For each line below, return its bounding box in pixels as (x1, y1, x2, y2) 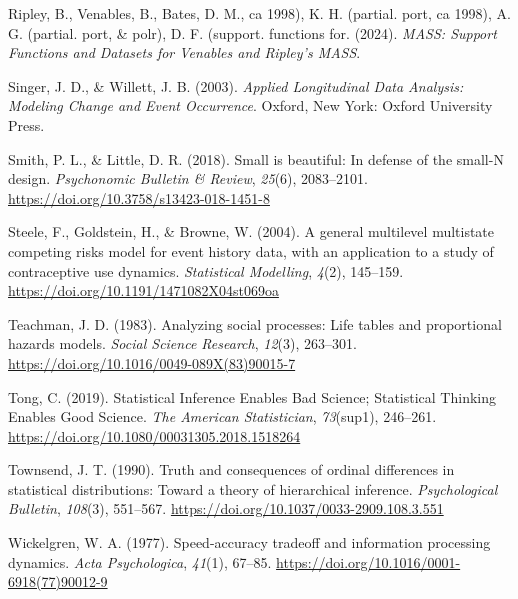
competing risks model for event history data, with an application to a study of (8, 240, 494, 261)
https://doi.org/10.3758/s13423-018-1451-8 (8, 187, 270, 208)
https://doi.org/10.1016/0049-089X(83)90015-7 (8, 352, 296, 373)
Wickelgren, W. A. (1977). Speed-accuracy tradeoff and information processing (8, 532, 491, 553)
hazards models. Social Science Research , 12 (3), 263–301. (8, 333, 357, 354)
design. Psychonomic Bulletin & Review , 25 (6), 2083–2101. (8, 168, 369, 189)
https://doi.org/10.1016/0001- (276, 551, 461, 572)
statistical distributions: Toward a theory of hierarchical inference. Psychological (8, 478, 498, 499)
